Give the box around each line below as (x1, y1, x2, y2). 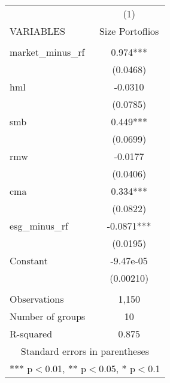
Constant (10, 254, 48, 267)
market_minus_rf (10, 45, 85, 59)
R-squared (10, 327, 53, 340)
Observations (10, 292, 64, 306)
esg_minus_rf (10, 219, 69, 233)
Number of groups (10, 309, 86, 323)
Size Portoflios (99, 24, 159, 38)
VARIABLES (10, 24, 65, 38)
